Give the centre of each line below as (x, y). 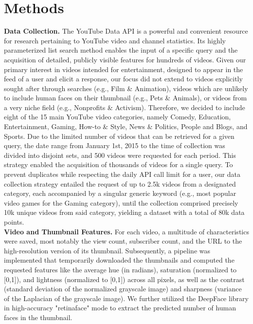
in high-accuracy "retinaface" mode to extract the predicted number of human (120, 308)
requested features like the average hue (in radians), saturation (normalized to (120, 269)
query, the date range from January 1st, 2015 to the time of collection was (115, 145)
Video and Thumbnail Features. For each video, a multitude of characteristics (126, 231)
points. (14, 222)
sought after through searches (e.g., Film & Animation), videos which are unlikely (126, 88)
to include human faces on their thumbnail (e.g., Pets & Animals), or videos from (126, 98)
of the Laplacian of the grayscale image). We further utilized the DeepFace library (126, 298)
